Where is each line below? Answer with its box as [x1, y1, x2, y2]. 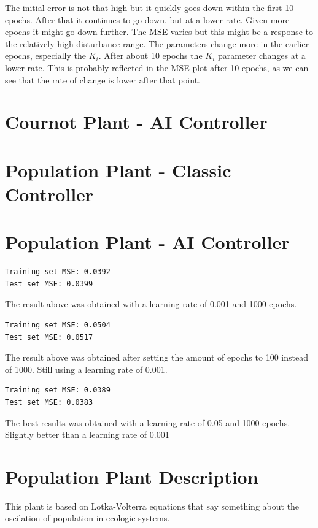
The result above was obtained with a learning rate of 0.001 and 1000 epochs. [5, 297, 297, 310]
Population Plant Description [5, 464, 258, 489]
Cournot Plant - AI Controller [5, 109, 268, 134]
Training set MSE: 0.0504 [5, 321, 111, 329]
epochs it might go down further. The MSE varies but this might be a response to [5, 25, 314, 38]
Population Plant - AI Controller [5, 229, 290, 254]
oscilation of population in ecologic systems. [5, 511, 170, 524]
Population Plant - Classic [5, 157, 231, 182]
